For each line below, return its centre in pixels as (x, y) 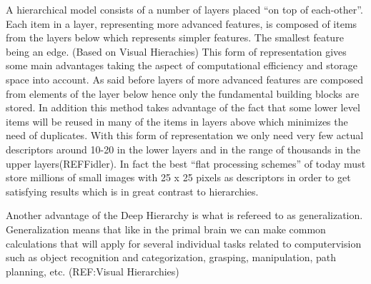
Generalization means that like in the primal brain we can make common (166, 229)
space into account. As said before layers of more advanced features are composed (184, 79)
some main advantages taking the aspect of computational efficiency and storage (182, 65)
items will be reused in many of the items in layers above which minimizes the (177, 121)
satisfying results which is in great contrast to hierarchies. (132, 191)
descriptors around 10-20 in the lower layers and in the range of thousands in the (183, 149)
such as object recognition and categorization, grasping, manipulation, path (171, 257)
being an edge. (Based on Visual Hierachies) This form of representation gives (176, 51)
